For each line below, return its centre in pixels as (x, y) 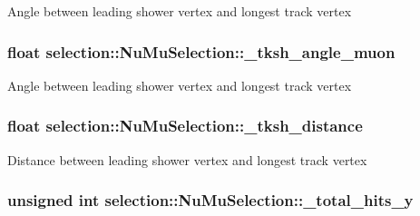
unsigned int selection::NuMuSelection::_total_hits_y (210, 200)
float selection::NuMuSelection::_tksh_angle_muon (201, 51)
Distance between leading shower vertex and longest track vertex (187, 159)
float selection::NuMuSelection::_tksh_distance (185, 126)
